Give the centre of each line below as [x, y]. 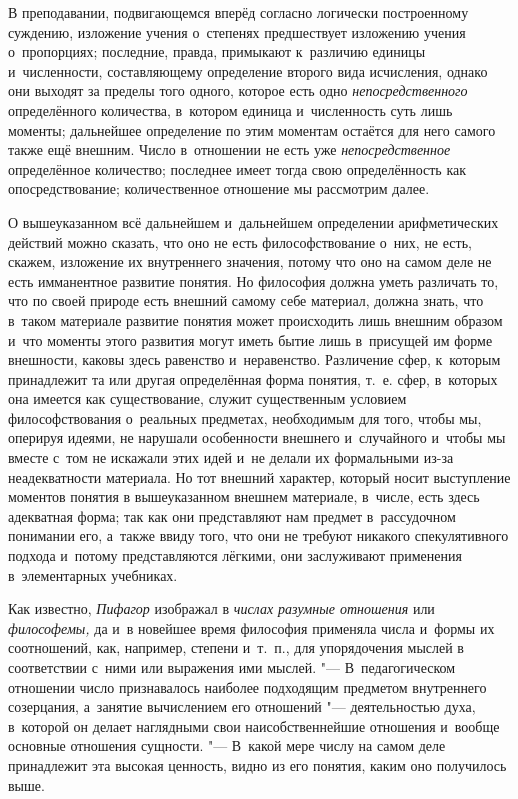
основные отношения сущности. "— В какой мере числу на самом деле [227, 745]
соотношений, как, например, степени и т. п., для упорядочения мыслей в [236, 647]
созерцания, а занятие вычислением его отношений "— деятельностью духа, [242, 706]
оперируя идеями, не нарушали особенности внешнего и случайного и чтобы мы [257, 437]
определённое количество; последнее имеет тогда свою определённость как [237, 168]
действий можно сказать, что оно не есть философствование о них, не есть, [240, 241]
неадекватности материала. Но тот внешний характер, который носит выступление [259, 476]
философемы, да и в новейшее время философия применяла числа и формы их [251, 627]
